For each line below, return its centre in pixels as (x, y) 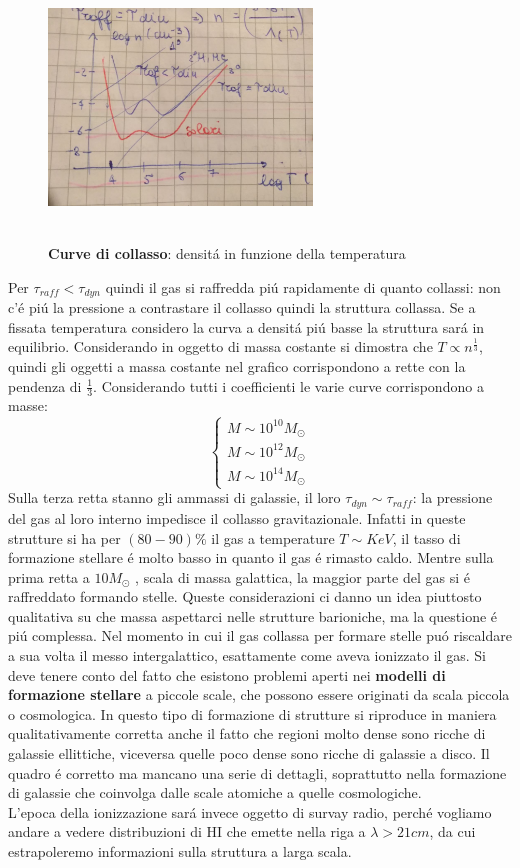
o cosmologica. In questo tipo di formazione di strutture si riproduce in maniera (252, 713)
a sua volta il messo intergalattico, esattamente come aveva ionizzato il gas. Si (247, 655)
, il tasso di (426, 537)
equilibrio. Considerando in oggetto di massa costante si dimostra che (220, 346)
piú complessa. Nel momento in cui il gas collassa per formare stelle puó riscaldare (260, 635)
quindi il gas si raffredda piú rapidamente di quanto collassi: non (303, 286)
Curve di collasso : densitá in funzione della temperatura (227, 253)
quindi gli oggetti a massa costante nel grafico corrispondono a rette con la (237, 365)
